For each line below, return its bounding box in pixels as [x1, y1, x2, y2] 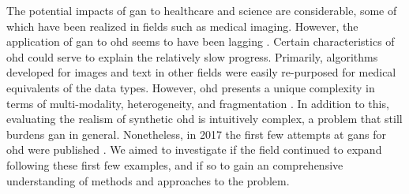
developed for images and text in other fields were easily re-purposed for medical [6, 64, 396, 80]
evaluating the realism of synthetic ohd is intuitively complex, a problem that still [6, 110, 403, 127]
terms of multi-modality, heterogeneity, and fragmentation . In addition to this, [6, 95, 389, 111]
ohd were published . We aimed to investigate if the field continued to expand [6, 141, 382, 158]
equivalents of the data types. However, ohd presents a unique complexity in [6, 79, 375, 95]
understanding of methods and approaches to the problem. [6, 172, 290, 188]
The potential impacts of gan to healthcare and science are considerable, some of [6, 2, 397, 18]
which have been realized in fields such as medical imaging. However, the [6, 17, 358, 34]
